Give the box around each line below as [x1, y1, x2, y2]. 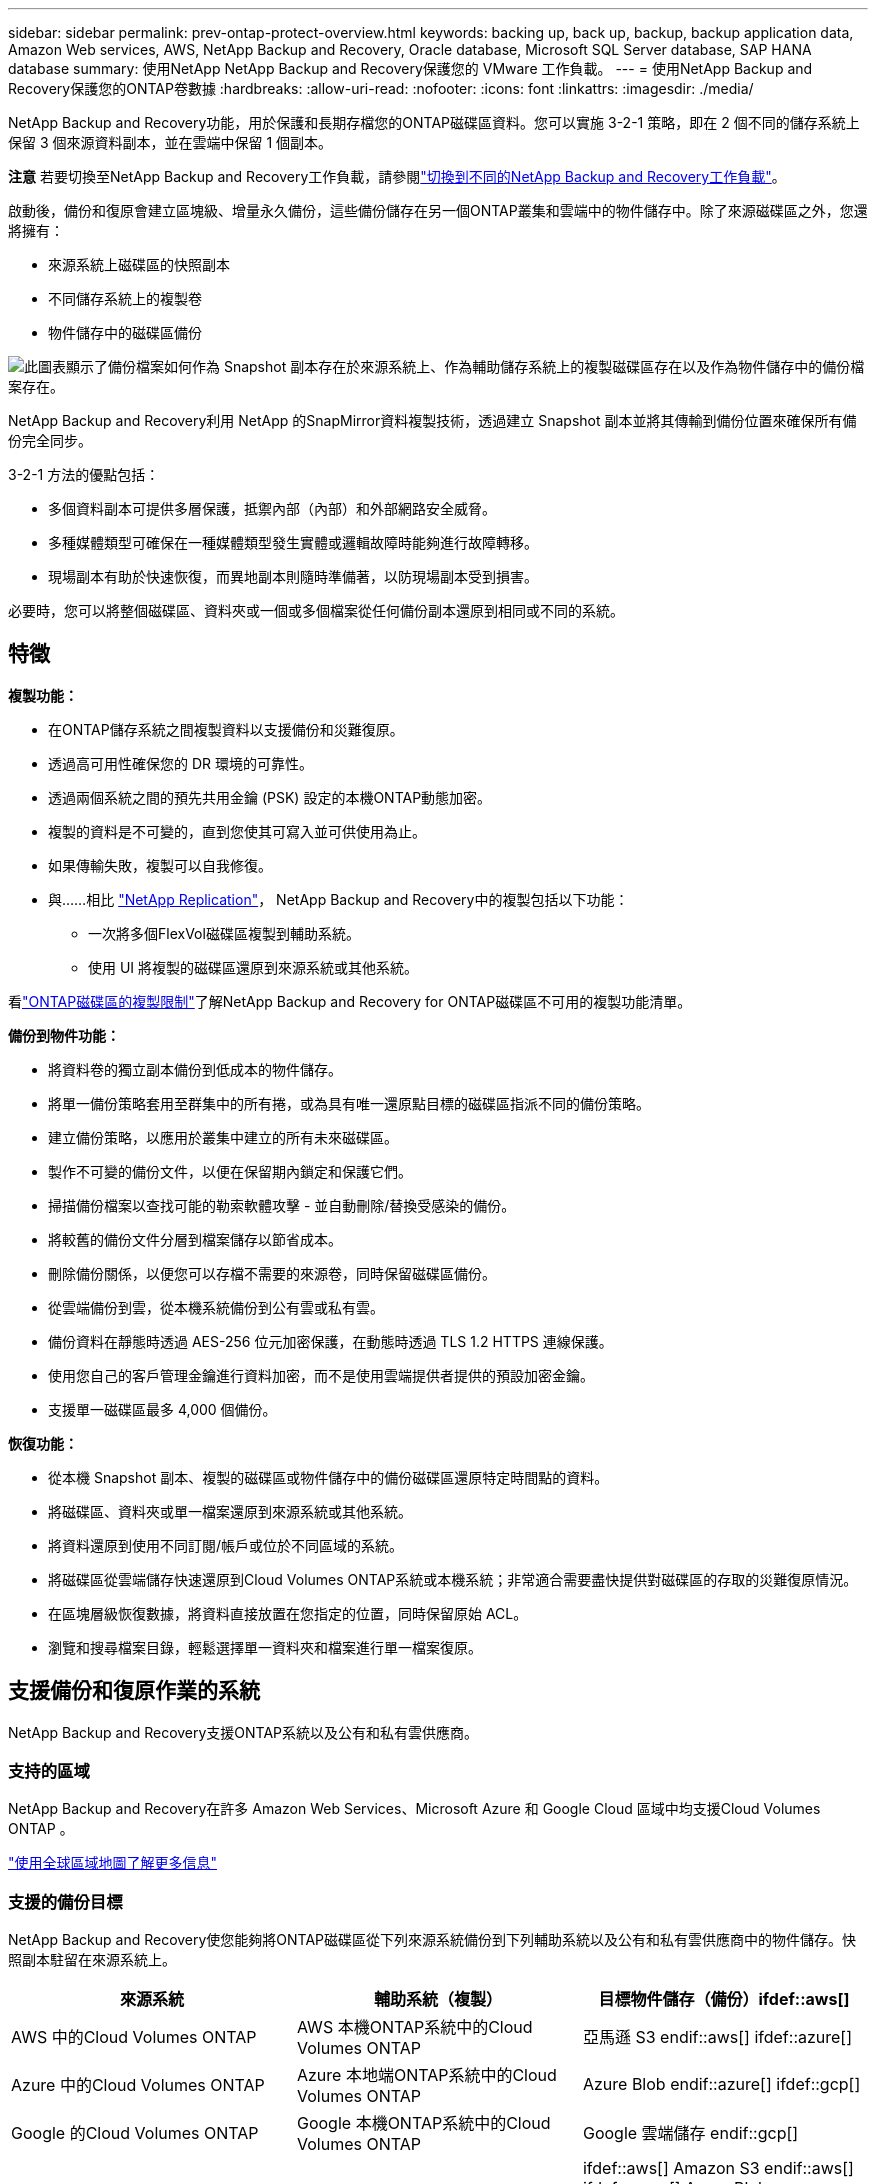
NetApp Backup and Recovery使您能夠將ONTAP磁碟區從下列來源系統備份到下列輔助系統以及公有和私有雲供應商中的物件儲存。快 [8, 1931, 857, 1949]
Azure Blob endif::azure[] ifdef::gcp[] [582, 2074, 861, 2095]
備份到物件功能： [8, 1026, 120, 1044]
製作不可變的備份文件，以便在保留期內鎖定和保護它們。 [48, 1162, 412, 1180]
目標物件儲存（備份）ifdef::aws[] [598, 1989, 850, 2010]
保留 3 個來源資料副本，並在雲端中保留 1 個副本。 [8, 134, 333, 151]
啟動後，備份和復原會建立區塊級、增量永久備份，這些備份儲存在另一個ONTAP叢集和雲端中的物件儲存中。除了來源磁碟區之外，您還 [8, 202, 868, 219]
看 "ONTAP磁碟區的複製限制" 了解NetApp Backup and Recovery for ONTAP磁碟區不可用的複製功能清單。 [8, 992, 692, 1010]
